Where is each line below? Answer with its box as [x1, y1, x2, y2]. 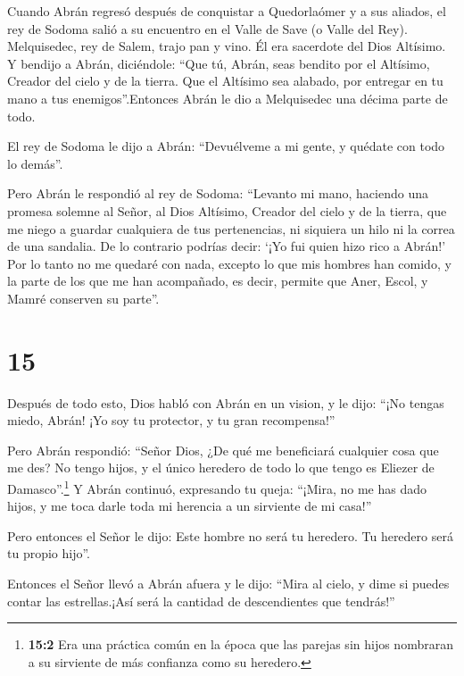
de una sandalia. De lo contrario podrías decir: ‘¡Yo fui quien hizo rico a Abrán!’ [7, 237, 446, 255]
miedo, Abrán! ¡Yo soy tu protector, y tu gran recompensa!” [7, 411, 336, 430]
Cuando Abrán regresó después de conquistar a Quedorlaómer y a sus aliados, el [7, 2, 446, 20]
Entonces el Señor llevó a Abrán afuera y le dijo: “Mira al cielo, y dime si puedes [7, 574, 450, 593]
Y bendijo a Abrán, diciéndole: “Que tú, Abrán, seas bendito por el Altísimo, [7, 54, 430, 72]
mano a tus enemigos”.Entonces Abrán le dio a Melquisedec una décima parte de [7, 88, 448, 107]
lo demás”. [7, 154, 63, 172]
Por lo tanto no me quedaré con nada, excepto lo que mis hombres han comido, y [7, 254, 452, 272]
